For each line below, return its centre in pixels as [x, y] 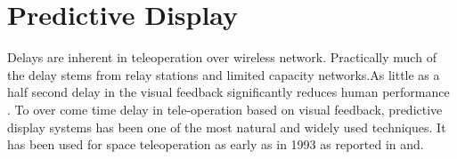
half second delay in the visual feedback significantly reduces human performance [228, 92]
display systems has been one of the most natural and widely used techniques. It [227, 127]
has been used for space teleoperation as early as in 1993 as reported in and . [216, 144]
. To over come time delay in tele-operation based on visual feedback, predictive [225, 109]
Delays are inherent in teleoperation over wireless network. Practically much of [222, 57]
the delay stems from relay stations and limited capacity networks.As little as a [224, 74]
